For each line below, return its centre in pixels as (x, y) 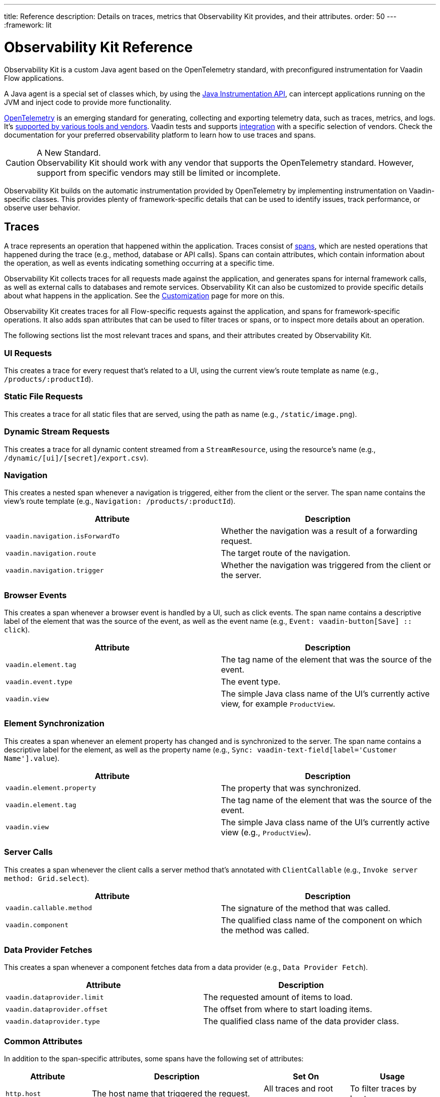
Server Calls (28, 852)
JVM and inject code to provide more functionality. (88, 102)
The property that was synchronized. (291, 788)
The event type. (251, 682)
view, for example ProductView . (278, 704)
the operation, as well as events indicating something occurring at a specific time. (139, 263)
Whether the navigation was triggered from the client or (326, 565)
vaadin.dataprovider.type (53, 1021)
